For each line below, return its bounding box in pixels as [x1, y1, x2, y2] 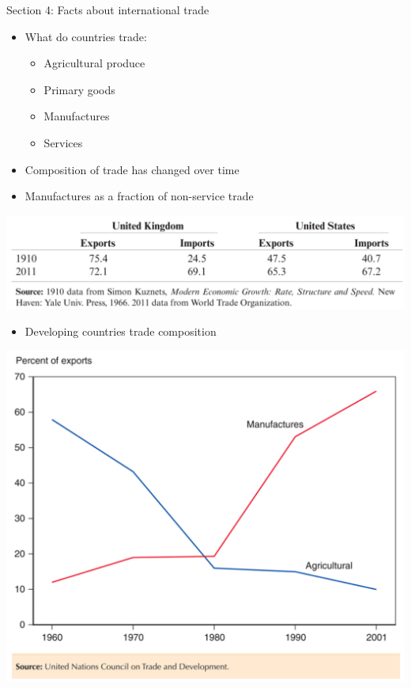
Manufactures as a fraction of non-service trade [25, 188, 254, 204]
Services [43, 134, 83, 150]
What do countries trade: [25, 28, 147, 44]
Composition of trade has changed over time [25, 161, 239, 177]
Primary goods [43, 81, 115, 97]
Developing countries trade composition [25, 322, 217, 339]
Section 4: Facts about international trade [6, 2, 209, 17]
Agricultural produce [43, 55, 145, 71]
